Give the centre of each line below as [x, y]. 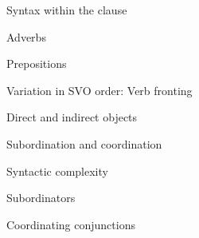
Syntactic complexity [57, 171]
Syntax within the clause [67, 10]
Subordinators [41, 198]
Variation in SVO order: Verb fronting [99, 90]
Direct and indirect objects [72, 117]
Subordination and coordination [84, 143]
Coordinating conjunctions [71, 224]
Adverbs [26, 36]
